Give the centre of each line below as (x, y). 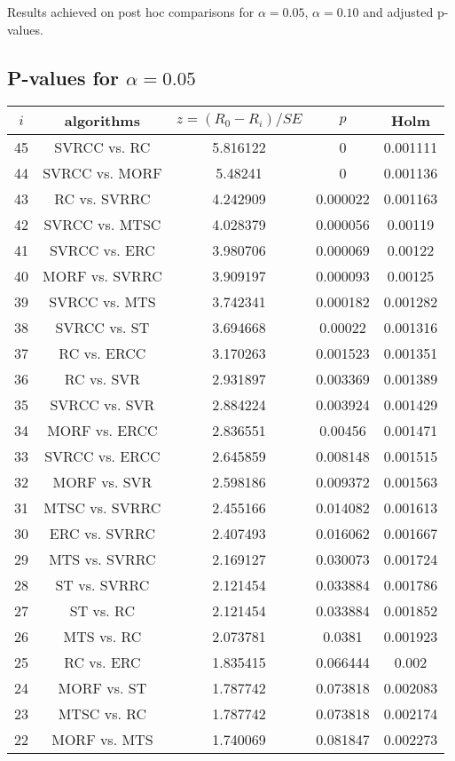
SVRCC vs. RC (102, 147)
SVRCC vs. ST (102, 328)
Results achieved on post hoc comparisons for (131, 12)
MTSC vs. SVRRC (102, 508)
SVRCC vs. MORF (102, 173)
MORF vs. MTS (102, 740)
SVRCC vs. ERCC (102, 456)
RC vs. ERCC (102, 353)
